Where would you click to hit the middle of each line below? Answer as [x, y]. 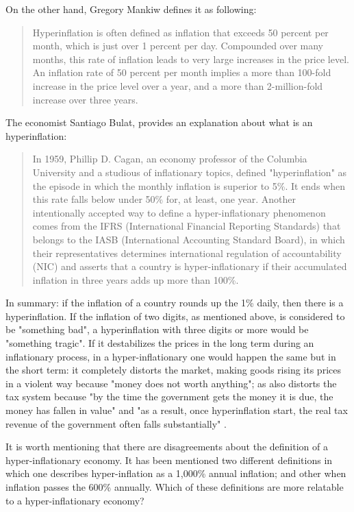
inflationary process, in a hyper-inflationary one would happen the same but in [171, 356]
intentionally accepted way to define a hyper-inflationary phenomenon [179, 212]
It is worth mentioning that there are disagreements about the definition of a [167, 447]
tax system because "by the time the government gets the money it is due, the [169, 397]
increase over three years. [85, 99]
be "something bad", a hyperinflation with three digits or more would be [157, 329]
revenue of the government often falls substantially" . [116, 423]
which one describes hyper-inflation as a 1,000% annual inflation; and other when [176, 473]
